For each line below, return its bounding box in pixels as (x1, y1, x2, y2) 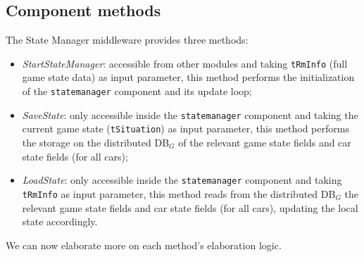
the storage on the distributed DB (22, 135, 170, 150)
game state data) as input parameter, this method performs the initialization (22, 70, 355, 84)
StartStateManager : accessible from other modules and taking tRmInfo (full (22, 56, 348, 70)
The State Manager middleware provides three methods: (6, 32, 249, 47)
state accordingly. (22, 214, 98, 229)
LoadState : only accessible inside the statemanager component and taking (22, 173, 342, 187)
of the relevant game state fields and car (178, 135, 351, 150)
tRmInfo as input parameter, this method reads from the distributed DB (22, 186, 336, 201)
